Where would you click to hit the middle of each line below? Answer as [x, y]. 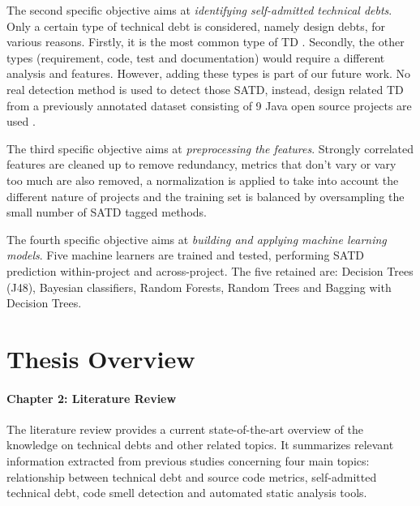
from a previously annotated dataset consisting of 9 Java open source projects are [209, 105]
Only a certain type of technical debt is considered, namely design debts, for [196, 26]
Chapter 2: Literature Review [92, 398]
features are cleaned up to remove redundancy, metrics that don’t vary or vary [201, 164]
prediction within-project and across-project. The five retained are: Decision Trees [210, 270]
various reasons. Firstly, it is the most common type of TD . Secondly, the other [206, 42]
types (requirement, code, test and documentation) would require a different [196, 57]
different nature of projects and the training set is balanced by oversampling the [206, 196]
